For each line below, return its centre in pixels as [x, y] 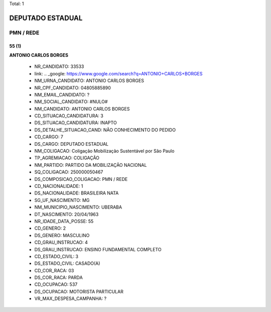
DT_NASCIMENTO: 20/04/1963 [66, 214]
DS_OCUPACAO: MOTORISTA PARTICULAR [79, 291]
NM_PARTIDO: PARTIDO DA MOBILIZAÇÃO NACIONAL [91, 165]
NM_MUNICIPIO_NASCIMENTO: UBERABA [78, 207]
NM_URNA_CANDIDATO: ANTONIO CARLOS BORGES [89, 81]
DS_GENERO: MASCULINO [62, 235]
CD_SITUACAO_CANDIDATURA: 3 [69, 116]
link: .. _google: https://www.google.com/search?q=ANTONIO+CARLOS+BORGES [118, 73]
